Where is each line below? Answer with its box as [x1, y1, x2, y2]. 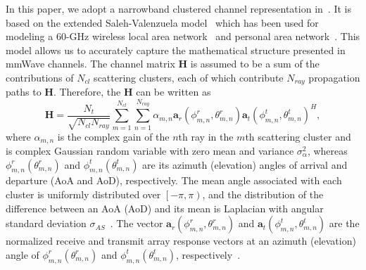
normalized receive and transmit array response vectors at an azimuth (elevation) [6, 233, 356, 248]
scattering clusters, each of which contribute [94, 70, 284, 84]
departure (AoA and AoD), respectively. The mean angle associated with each [6, 173, 342, 188]
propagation [308, 70, 360, 84]
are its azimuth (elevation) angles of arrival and [142, 157, 348, 172]
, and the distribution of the [202, 186, 324, 201]
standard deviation [6, 216, 87, 231]
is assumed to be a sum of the [190, 56, 320, 71]
